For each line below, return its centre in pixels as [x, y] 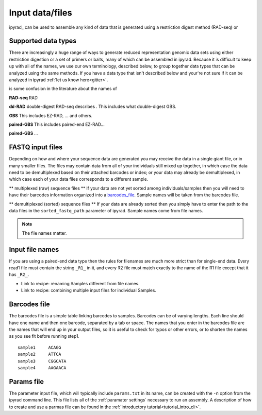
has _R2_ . [19, 275]
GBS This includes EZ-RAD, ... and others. [51, 115]
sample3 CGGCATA [42, 361]
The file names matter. [45, 233]
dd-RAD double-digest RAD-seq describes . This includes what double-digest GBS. [93, 106]
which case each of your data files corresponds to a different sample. [78, 179]
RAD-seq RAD [24, 98]
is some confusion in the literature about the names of [63, 89]
